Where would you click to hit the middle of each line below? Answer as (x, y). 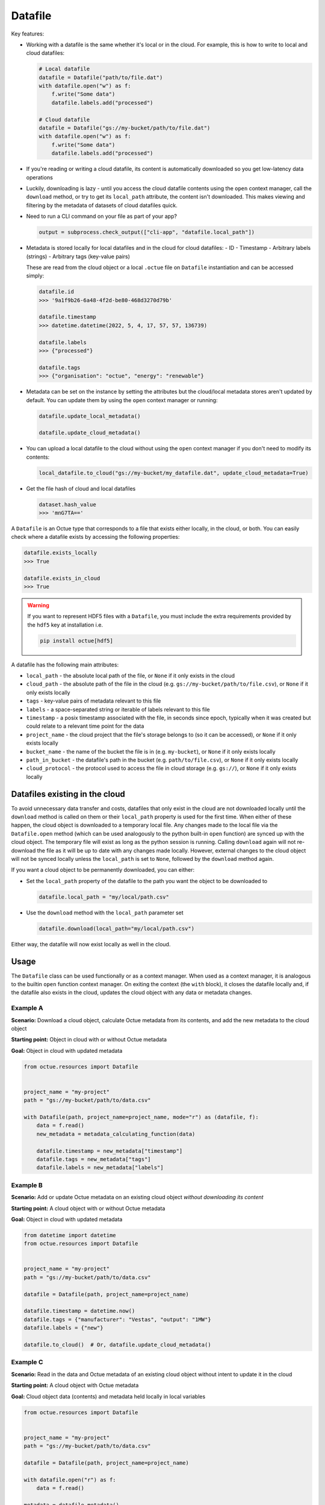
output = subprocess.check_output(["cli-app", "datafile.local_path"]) (147, 232)
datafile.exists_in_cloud (62, 578)
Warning (38, 605)
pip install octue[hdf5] (77, 641)
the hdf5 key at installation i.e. (65, 625)
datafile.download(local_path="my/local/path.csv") (117, 928)
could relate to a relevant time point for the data (85, 726)
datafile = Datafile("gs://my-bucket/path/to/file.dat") (125, 128)
